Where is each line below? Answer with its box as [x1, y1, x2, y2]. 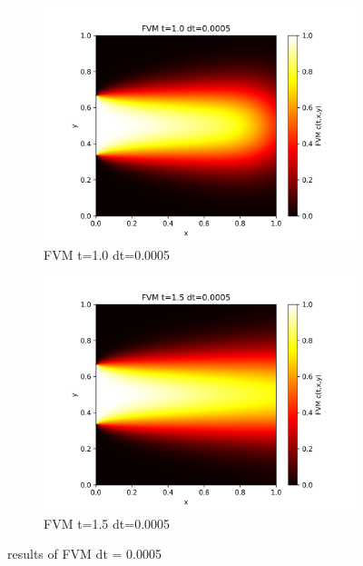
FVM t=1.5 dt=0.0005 [44, 513, 171, 532]
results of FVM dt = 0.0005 [7, 544, 162, 563]
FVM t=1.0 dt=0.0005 [44, 244, 171, 263]
